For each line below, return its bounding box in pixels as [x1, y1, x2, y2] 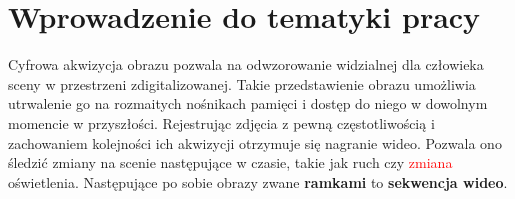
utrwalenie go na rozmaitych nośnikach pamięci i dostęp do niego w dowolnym [8, 93, 488, 114]
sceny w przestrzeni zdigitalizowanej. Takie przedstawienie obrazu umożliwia [8, 73, 476, 94]
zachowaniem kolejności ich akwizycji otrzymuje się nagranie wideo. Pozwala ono [8, 132, 502, 153]
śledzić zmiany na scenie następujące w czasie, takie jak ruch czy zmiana [8, 152, 453, 173]
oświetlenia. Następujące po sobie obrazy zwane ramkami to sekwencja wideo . [8, 171, 508, 192]
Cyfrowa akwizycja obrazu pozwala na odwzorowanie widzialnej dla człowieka [8, 54, 484, 75]
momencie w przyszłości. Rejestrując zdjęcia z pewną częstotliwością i [8, 112, 435, 133]
